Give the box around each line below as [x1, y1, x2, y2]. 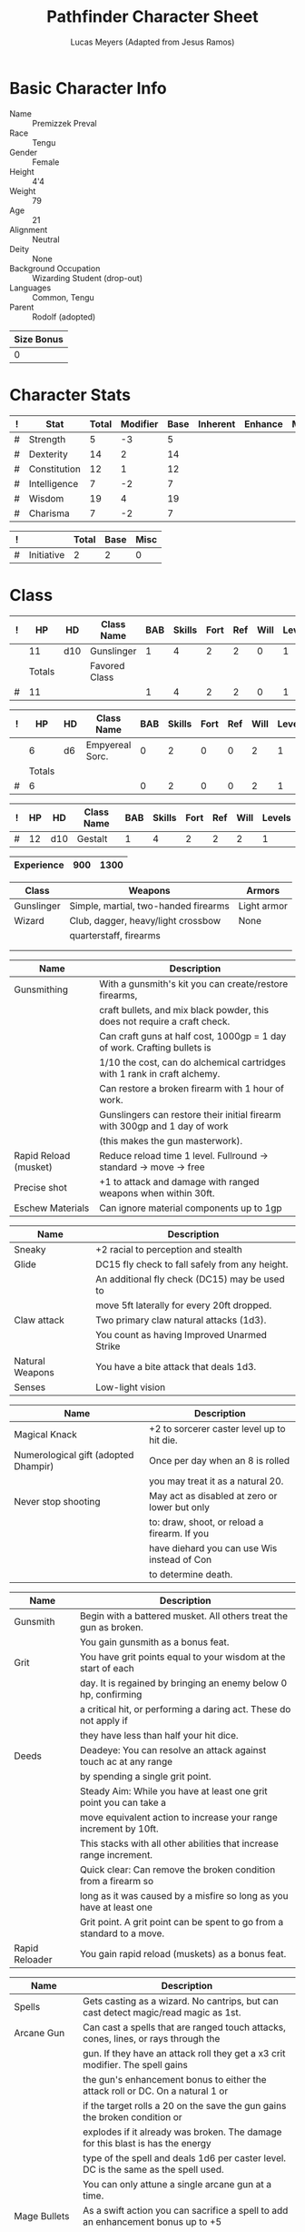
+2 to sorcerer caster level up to [149, 1422, 286, 1435]
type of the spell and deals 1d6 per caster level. [83, 2151, 287, 2164]
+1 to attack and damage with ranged [99, 1175, 261, 1188]
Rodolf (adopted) [32, 311, 96, 322]
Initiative [28, 548, 65, 561]
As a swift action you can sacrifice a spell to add [83, 2204, 289, 2217]
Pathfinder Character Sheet [46, 6, 259, 27]
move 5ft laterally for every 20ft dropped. [94, 1299, 272, 1312]
